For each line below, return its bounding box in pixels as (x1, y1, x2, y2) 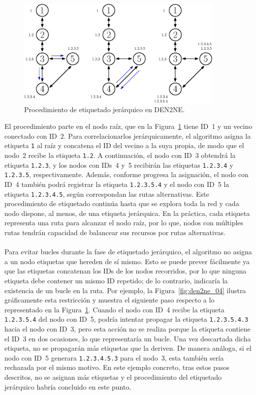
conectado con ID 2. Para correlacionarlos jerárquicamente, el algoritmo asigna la (4, 130, 251, 141)
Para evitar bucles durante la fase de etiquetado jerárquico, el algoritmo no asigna (4, 246, 252, 257)
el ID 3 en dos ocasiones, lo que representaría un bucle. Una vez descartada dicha (4, 333, 251, 343)
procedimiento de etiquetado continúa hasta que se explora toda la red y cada (4, 198, 239, 209)
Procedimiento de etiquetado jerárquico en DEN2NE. (24, 104, 185, 115)
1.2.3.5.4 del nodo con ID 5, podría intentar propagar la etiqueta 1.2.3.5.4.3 (4, 314, 249, 324)
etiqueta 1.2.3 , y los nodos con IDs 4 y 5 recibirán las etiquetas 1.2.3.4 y (4, 159, 233, 170)
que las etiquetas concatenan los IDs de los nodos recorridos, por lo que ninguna (4, 266, 247, 276)
